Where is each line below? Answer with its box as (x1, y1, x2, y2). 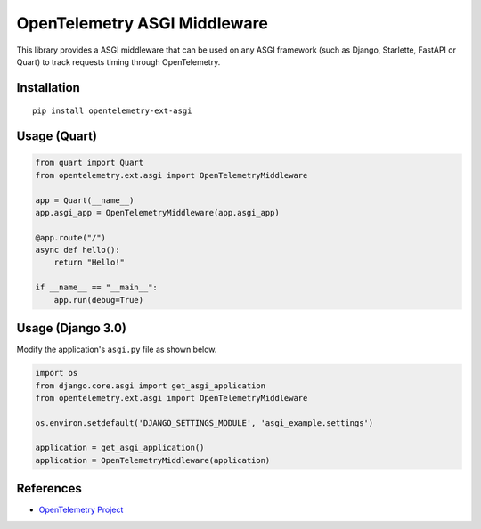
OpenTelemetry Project (38, 504, 124, 516)
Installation (16, 80, 80, 95)
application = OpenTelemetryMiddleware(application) (35, 455, 271, 465)
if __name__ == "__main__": (35, 282, 158, 293)
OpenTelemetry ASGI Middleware (16, 13, 269, 33)
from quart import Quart (35, 158, 144, 168)
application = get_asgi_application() (35, 443, 205, 453)
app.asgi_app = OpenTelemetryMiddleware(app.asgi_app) (35, 208, 280, 217)
